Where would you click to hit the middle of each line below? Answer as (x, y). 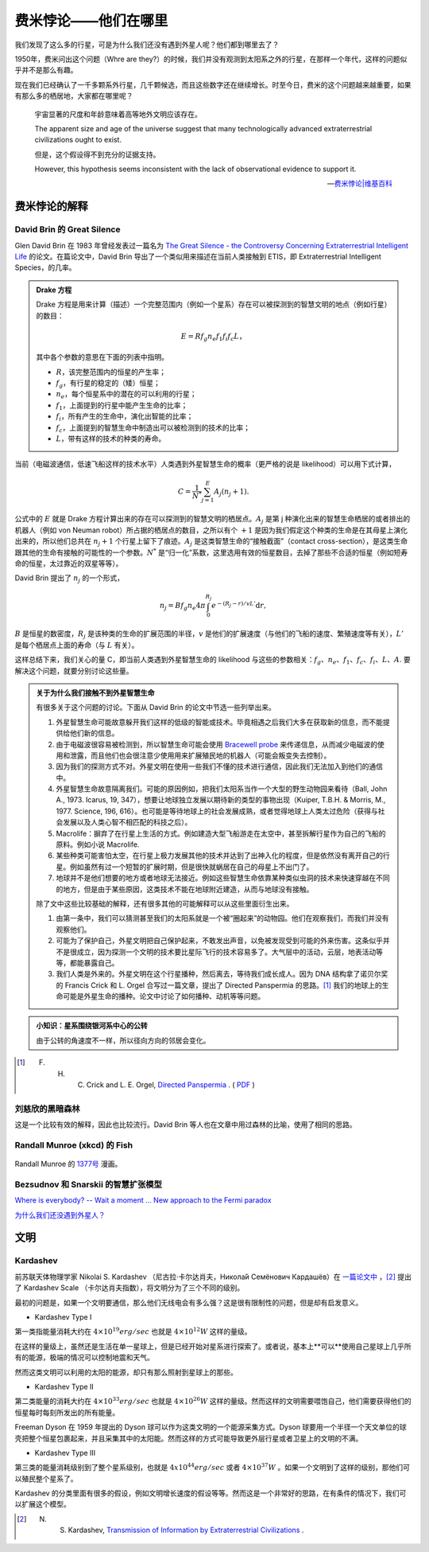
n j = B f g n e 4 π (182, 606)
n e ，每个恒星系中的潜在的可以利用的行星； (127, 395)
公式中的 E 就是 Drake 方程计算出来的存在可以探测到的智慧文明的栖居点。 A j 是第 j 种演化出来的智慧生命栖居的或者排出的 (213, 520)
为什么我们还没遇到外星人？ (60, 1215)
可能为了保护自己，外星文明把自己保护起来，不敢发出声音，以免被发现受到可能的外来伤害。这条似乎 (219, 941)
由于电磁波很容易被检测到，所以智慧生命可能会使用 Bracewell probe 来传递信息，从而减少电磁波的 (216, 744)
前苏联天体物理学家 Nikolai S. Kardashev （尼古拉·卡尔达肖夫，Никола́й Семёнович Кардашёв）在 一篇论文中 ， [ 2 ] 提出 (213, 1277)
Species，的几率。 (45, 267)
